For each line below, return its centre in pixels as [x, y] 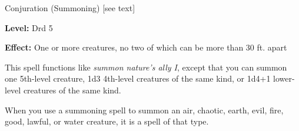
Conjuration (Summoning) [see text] [70, 8]
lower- [284, 78]
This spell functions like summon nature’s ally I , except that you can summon [146, 67]
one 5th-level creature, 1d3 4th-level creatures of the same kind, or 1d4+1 [138, 78]
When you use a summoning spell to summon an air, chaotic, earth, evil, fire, [144, 110]
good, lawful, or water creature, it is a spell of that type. [107, 121]
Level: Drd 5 [29, 27]
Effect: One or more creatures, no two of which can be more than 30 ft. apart [146, 47]
